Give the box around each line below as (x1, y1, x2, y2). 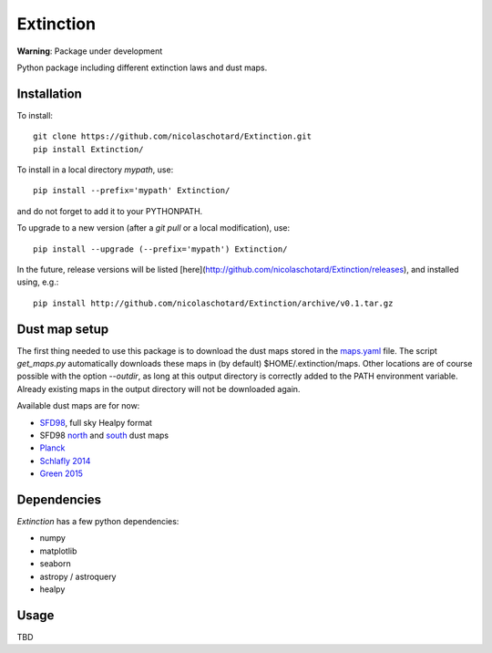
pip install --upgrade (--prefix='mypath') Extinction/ (33, 244, 288, 254)
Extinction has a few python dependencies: (16, 516, 179, 527)
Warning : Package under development (16, 46, 163, 57)
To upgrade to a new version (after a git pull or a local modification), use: (16, 223, 291, 233)
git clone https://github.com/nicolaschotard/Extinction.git (33, 131, 312, 141)
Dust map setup (16, 321, 109, 337)
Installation (16, 86, 82, 101)
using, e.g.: (16, 276, 59, 287)
